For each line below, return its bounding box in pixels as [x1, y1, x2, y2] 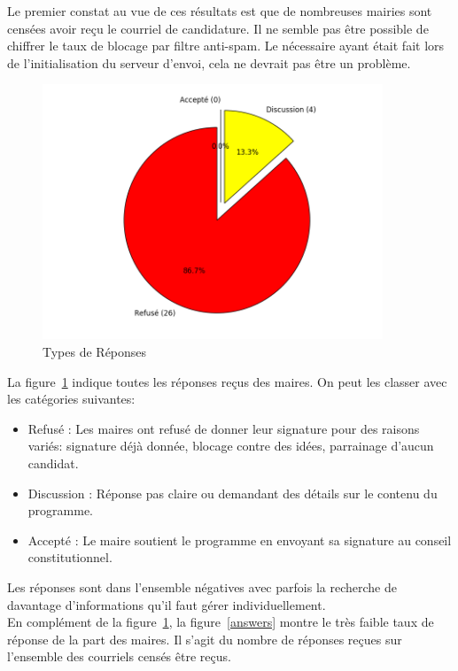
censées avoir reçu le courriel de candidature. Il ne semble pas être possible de [7, 19, 429, 37]
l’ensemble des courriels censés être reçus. [7, 647, 231, 666]
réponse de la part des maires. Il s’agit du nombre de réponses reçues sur [7, 629, 402, 648]
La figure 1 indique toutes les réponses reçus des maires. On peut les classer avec [7, 372, 447, 390]
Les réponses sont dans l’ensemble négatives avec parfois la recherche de [7, 577, 397, 596]
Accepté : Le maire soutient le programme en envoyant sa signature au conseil [27, 530, 452, 549]
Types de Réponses [43, 342, 147, 360]
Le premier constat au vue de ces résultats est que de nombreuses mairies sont [7, 2, 432, 19]
